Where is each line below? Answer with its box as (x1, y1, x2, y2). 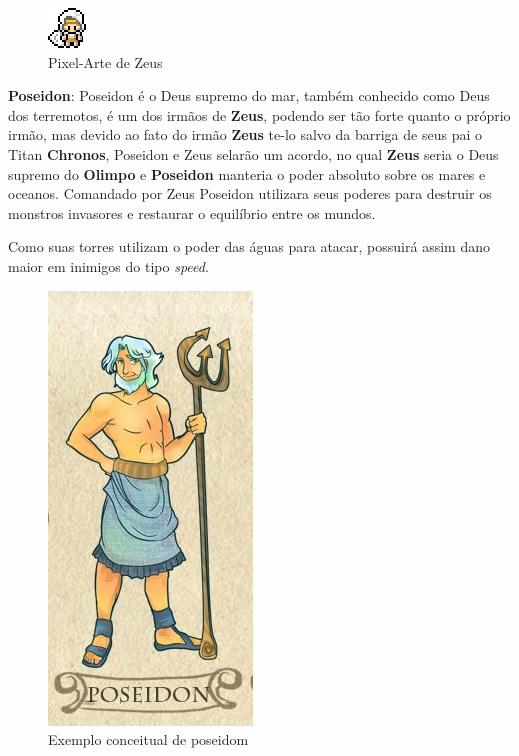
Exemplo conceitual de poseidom (48, 729, 249, 750)
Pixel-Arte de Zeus (48, 51, 163, 72)
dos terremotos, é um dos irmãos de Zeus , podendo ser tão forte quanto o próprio (8, 104, 511, 125)
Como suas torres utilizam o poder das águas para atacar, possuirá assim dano (8, 236, 490, 257)
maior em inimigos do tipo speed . (8, 255, 209, 276)
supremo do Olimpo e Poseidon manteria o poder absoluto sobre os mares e (8, 163, 486, 184)
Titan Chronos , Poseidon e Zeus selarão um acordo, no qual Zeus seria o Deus (8, 143, 499, 164)
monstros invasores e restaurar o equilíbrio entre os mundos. (8, 202, 376, 223)
